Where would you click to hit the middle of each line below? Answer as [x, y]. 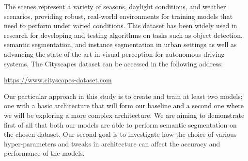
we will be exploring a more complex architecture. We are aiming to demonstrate [124, 115]
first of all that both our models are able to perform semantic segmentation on [120, 124]
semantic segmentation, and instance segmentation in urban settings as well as [120, 44]
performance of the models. [44, 153]
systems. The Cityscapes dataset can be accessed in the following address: [114, 63]
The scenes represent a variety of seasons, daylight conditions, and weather [115, 6]
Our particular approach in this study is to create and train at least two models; [123, 96]
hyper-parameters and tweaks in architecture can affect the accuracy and [112, 143]
